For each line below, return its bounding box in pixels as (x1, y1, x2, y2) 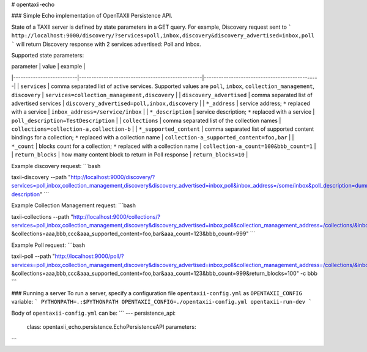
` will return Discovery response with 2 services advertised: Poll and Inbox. (11, 40, 201, 48)
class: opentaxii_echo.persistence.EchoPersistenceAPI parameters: (26, 323, 196, 330)
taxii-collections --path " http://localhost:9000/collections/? (11, 213, 161, 220)
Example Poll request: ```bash (11, 241, 86, 249)
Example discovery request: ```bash (11, 162, 101, 169)
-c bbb (300, 269, 317, 277)
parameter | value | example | (11, 63, 86, 70)
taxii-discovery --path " (11, 174, 71, 181)
